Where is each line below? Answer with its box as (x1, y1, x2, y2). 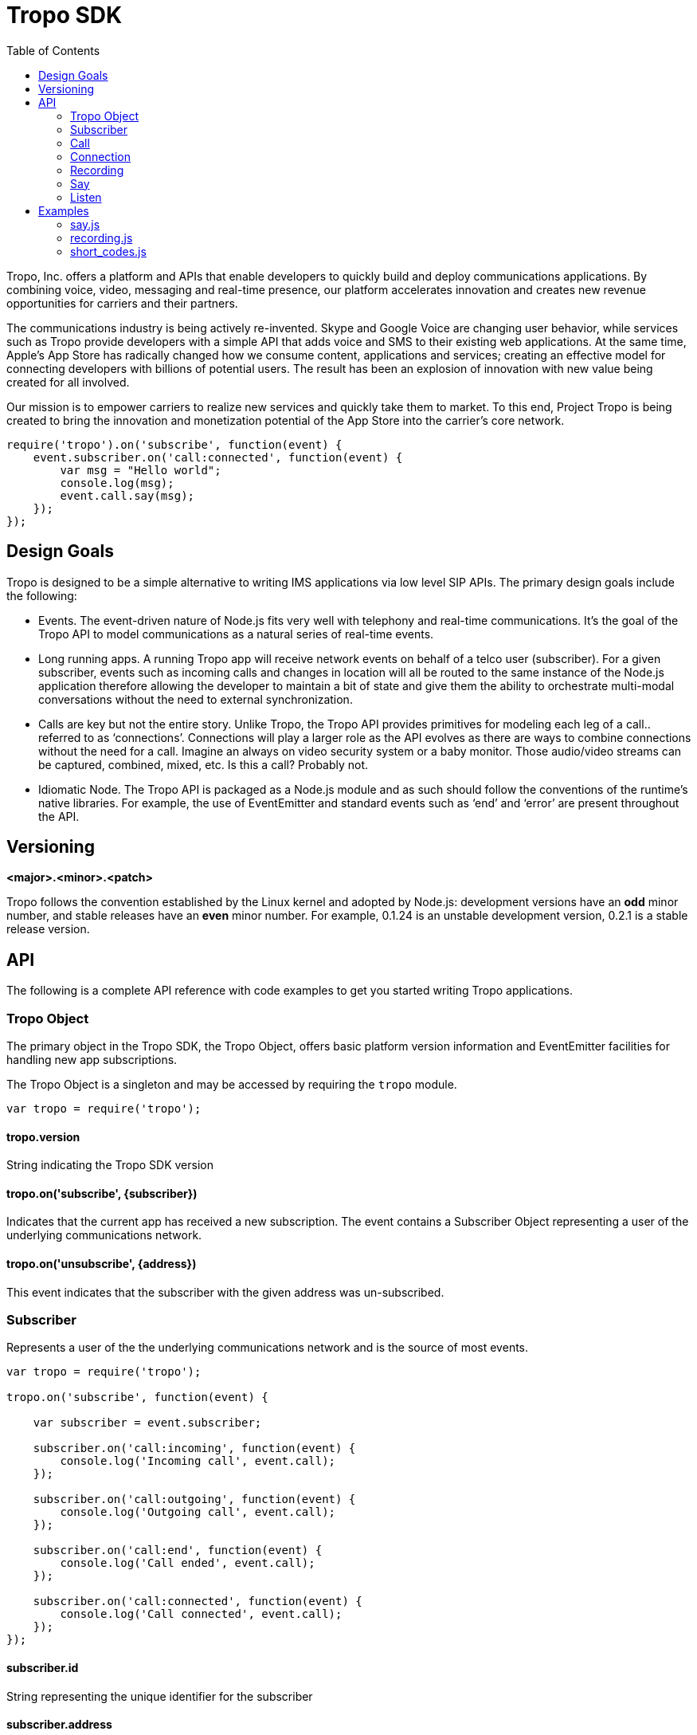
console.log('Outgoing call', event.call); (60, 1505, 336, 1519)
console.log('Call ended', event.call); (60, 1556, 315, 1570)
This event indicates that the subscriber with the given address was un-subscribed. (6, 1285, 444, 1299)
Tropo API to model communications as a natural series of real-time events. (38, 626, 434, 641)
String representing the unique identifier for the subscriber (6, 1689, 313, 1703)
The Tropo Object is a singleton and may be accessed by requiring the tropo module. (6, 1078, 457, 1092)
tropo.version (6, 1129, 80, 1144)
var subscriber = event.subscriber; (33, 1416, 262, 1430)
